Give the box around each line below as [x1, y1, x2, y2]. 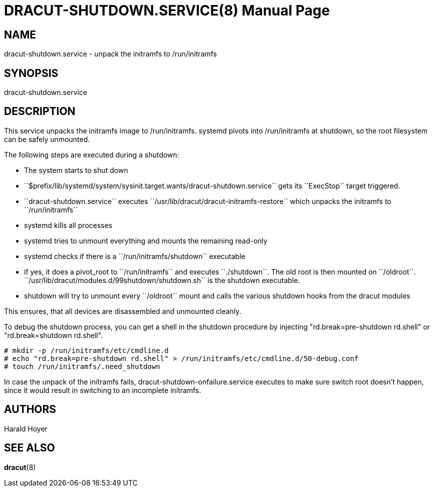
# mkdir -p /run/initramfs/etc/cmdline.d [4, 346, 169, 354]
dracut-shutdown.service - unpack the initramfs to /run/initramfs [4, 49, 217, 58]
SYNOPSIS [4, 66, 59, 79]
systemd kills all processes [24, 220, 113, 229]
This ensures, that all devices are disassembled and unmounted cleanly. [4, 306, 241, 315]
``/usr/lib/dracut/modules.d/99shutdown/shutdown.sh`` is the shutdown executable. [24, 275, 300, 284]
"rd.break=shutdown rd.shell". [4, 330, 103, 339]
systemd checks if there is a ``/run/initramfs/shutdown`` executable [24, 251, 245, 260]
